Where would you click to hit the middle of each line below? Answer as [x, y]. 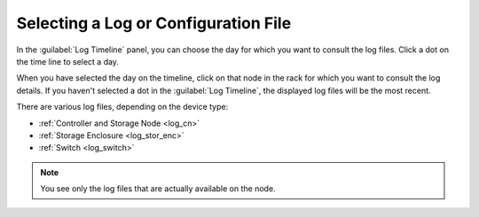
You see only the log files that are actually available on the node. [158, 189]
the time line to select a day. [68, 61]
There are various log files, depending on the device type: [122, 107]
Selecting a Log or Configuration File [154, 23]
